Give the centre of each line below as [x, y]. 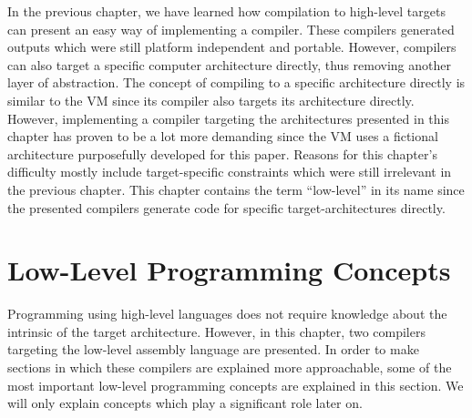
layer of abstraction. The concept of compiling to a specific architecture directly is [236, 82]
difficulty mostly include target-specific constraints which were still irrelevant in [230, 172]
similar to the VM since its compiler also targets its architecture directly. [211, 100]
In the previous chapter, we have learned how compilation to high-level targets [226, 11]
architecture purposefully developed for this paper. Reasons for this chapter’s [222, 153]
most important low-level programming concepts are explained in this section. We [236, 385]
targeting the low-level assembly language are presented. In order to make [213, 349]
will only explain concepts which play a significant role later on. [185, 403]
